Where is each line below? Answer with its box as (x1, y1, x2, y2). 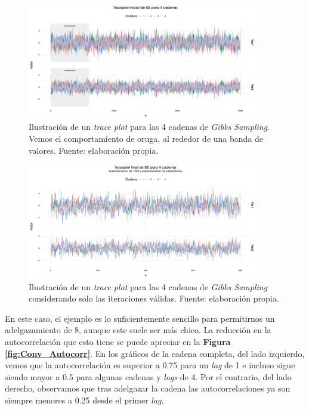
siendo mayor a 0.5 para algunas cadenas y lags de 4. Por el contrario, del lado (5, 370, 292, 383)
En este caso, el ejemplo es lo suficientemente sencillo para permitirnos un (5, 312, 275, 324)
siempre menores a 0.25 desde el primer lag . (5, 393, 164, 406)
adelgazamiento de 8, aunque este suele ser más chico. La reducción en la (5, 324, 271, 336)
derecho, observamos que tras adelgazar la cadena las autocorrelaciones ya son (5, 382, 291, 395)
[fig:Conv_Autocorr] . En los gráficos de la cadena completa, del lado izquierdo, (5, 347, 305, 359)
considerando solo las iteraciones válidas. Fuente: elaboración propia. (29, 292, 279, 305)
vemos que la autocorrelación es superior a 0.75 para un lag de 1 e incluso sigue (5, 359, 295, 371)
